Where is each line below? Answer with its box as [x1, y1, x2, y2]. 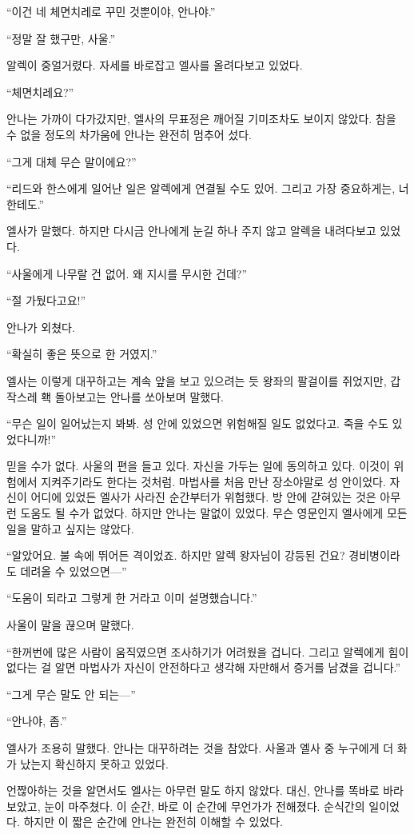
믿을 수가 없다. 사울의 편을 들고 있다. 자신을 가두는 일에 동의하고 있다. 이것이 [6, 457, 390, 474]
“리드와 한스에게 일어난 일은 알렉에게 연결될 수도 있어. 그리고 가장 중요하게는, [6, 180, 396, 197]
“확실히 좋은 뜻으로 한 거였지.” [6, 345, 157, 362]
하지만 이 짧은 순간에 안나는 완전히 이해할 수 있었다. [23, 813, 283, 830]
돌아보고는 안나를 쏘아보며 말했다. [54, 388, 224, 405]
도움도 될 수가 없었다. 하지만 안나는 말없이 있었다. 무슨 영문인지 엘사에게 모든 [20, 505, 408, 521]
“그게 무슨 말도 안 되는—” [6, 685, 136, 702]
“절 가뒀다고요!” [6, 292, 86, 309]
